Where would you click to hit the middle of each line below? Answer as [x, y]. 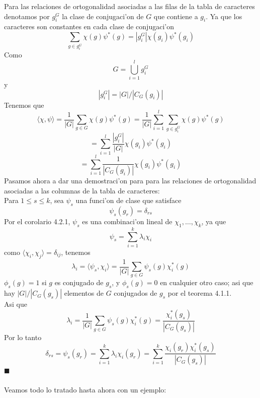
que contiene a [176, 16]
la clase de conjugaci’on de [103, 16]
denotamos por [27, 16]
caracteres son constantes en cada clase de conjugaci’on [89, 26]
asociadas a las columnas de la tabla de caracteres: [82, 190]
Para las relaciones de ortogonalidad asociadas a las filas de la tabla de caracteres [129, 6]
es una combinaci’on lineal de [127, 221]
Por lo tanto [23, 337]
